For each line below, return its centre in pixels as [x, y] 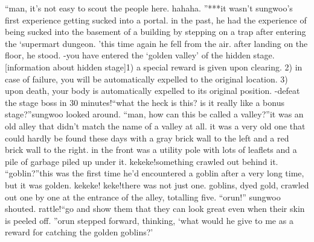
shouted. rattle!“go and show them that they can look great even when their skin [155, 209]
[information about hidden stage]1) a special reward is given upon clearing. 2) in [154, 67]
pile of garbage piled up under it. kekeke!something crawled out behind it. [142, 161]
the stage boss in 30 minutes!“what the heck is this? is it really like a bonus [145, 102]
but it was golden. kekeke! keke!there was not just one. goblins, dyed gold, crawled [157, 185]
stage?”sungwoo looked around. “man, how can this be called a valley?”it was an [154, 114]
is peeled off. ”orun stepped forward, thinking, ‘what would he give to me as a [149, 220]
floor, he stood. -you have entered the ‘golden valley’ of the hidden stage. [140, 55]
